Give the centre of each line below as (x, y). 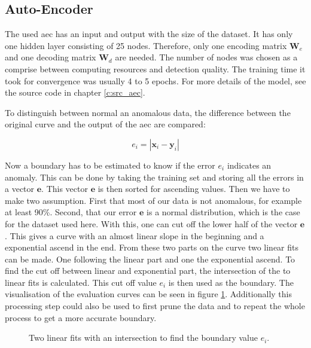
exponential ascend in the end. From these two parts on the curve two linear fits (152, 247)
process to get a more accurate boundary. (81, 317)
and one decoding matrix (51, 57)
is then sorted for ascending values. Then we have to (194, 189)
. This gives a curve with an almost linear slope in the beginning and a (135, 235)
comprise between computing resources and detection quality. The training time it (155, 68)
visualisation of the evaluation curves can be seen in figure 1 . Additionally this (149, 294)
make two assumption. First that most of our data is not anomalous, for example (153, 200)
